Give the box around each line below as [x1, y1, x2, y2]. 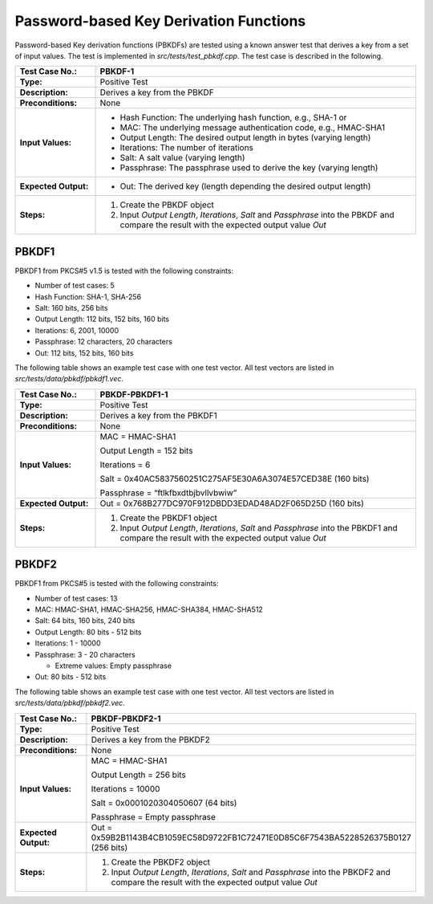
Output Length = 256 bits [91, 769, 186, 780]
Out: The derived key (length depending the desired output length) [119, 181, 371, 192]
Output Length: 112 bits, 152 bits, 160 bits [34, 314, 170, 324]
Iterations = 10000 [91, 783, 160, 794]
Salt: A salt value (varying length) [119, 153, 245, 164]
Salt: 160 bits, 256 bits [34, 303, 108, 313]
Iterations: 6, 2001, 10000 [34, 325, 119, 335]
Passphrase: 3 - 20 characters [34, 649, 136, 659]
